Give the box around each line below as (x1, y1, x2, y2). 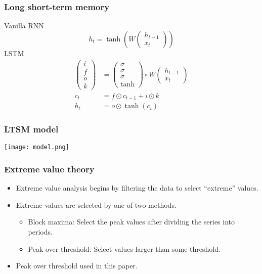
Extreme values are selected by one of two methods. (16, 199, 177, 210)
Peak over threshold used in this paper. (16, 260, 138, 271)
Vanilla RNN (4, 20, 44, 31)
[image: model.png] (4, 144, 69, 151)
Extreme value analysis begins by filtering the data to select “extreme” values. (16, 182, 258, 193)
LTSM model (4, 123, 59, 135)
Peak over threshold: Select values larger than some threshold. (28, 243, 221, 254)
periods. (28, 226, 53, 237)
